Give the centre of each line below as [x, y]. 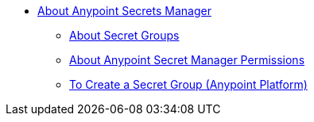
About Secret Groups [124, 35]
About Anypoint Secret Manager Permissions [187, 60]
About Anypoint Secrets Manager [124, 11]
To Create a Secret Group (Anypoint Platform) [188, 84]
